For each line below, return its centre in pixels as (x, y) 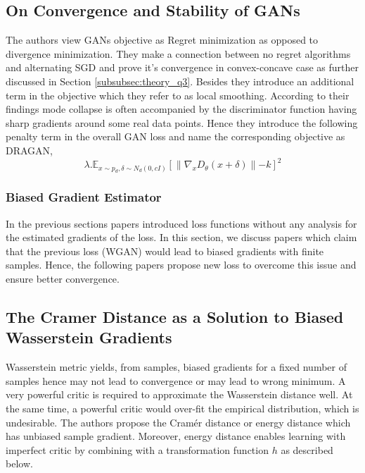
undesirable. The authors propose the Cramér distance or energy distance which (178, 422)
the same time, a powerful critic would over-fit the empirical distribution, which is (182, 408)
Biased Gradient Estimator (84, 197)
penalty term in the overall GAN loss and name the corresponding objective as (175, 136)
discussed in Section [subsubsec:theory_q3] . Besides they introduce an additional (180, 81)
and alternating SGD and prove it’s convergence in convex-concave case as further (182, 67)
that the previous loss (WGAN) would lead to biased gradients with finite (165, 251)
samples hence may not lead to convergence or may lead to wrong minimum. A (176, 380)
